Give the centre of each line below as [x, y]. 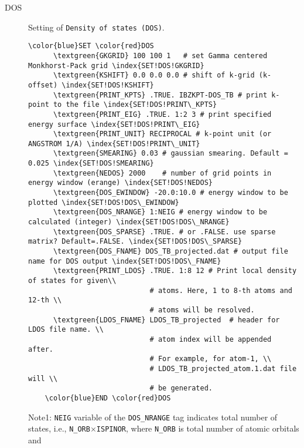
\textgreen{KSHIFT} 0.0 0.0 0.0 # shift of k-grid [154, 75]
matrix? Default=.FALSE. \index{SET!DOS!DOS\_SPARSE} [135, 242]
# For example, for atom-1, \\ [211, 359]
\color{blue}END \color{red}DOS [108, 398]
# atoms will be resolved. [202, 310]
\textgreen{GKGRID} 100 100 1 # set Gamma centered [160, 55]
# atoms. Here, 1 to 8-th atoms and [221, 290]
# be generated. [181, 388]
